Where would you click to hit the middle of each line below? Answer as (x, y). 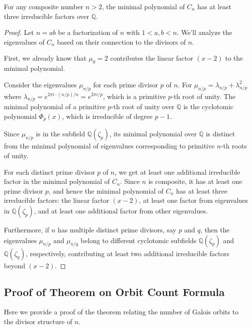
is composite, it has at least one (195, 181)
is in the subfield (61, 134)
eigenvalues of (24, 41)
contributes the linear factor (152, 58)
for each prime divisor (126, 84)
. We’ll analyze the (205, 32)
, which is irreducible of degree (107, 116)
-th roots (234, 146)
